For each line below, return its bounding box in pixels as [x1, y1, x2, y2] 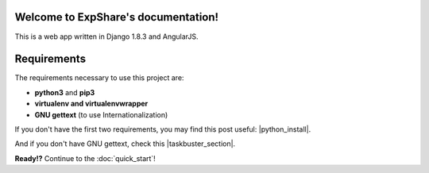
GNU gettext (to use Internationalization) [34, 110, 168, 119]
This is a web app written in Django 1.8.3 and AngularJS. [14, 32, 199, 41]
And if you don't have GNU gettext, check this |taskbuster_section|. [14, 139, 236, 148]
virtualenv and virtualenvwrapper [34, 99, 149, 109]
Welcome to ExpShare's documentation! [14, 10, 218, 24]
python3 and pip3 [34, 87, 95, 97]
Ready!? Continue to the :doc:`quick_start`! [14, 153, 157, 163]
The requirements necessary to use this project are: [14, 73, 184, 83]
